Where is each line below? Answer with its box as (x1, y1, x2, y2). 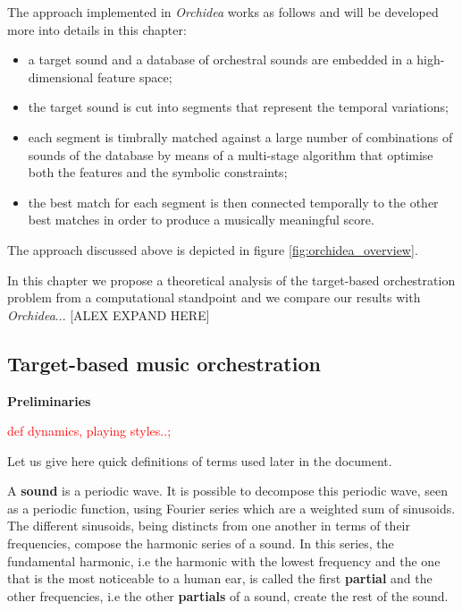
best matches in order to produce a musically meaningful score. (28, 210, 374, 229)
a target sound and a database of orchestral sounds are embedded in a (28, 50, 413, 69)
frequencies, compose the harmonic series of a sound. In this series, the (7, 534, 394, 553)
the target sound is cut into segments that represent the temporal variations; (28, 98, 449, 116)
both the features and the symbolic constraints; (28, 163, 288, 182)
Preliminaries (7, 391, 91, 410)
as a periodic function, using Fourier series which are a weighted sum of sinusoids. (7, 498, 456, 517)
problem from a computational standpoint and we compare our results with (7, 288, 421, 307)
